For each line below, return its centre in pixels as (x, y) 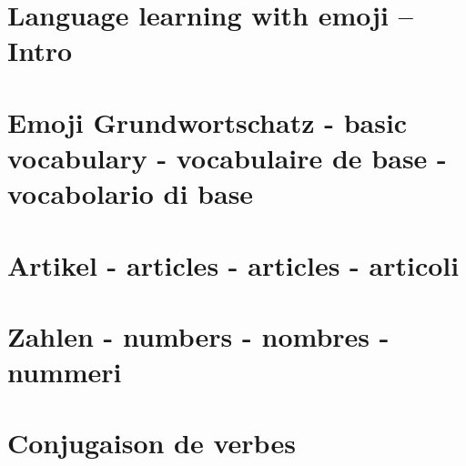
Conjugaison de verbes (152, 443)
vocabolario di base (131, 193)
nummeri (65, 372)
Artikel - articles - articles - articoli (233, 264)
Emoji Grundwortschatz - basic (208, 122)
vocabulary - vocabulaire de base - (227, 157)
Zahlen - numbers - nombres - (198, 335)
